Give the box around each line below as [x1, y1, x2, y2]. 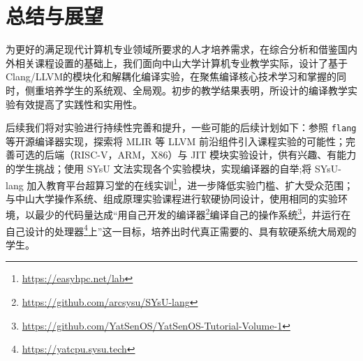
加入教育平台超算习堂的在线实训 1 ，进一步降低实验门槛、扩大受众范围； [27, 175, 354, 192]
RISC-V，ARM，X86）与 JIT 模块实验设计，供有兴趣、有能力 [73, 147, 357, 162]
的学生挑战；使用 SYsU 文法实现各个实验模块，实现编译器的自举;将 [6, 161, 312, 175]
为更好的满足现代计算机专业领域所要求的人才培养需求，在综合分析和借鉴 [6, 42, 338, 57]
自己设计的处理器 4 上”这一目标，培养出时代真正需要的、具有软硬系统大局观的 [6, 221, 357, 238]
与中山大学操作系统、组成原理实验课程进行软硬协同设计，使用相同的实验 [6, 191, 338, 205]
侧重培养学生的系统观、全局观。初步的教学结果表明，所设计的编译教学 [24, 82, 348, 97]
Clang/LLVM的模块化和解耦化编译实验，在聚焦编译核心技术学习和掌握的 [6, 69, 337, 84]
